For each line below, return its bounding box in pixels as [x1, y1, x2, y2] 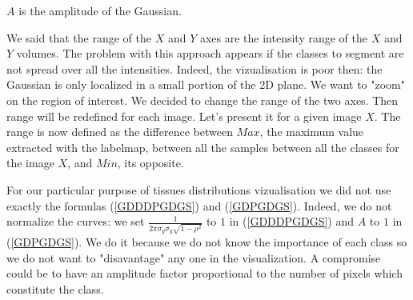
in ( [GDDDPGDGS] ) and [229, 213, 355, 230]
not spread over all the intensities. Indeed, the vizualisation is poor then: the [6, 60, 383, 77]
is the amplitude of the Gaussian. [18, 2, 182, 18]
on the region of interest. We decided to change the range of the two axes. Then [6, 91, 399, 108]
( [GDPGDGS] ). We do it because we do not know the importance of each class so [6, 233, 407, 250]
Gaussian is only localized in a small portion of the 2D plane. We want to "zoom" [6, 76, 405, 93]
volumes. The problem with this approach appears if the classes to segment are [16, 45, 404, 62]
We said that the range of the [6, 29, 151, 46]
